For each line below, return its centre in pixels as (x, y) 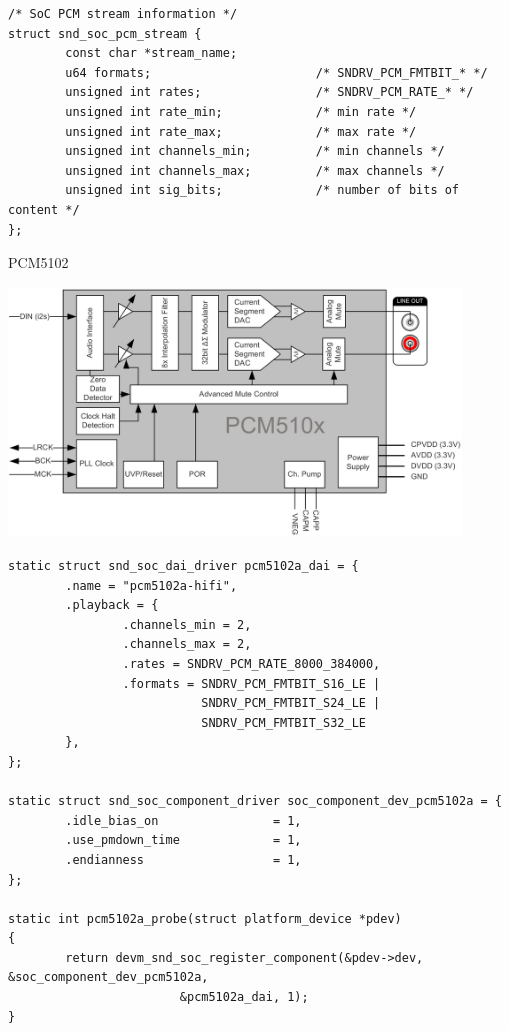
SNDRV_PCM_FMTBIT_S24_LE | (291, 703)
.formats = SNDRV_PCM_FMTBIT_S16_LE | (251, 683)
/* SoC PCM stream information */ (123, 14)
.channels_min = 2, (187, 624)
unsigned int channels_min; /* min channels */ (255, 151)
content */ (44, 209)
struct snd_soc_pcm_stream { (105, 33)
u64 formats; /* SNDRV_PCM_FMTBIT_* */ (276, 72)
